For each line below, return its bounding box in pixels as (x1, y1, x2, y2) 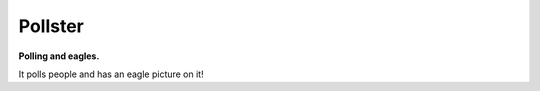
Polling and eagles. (18, 50, 100, 62)
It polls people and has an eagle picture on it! (18, 68, 204, 80)
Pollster (18, 15, 85, 37)
